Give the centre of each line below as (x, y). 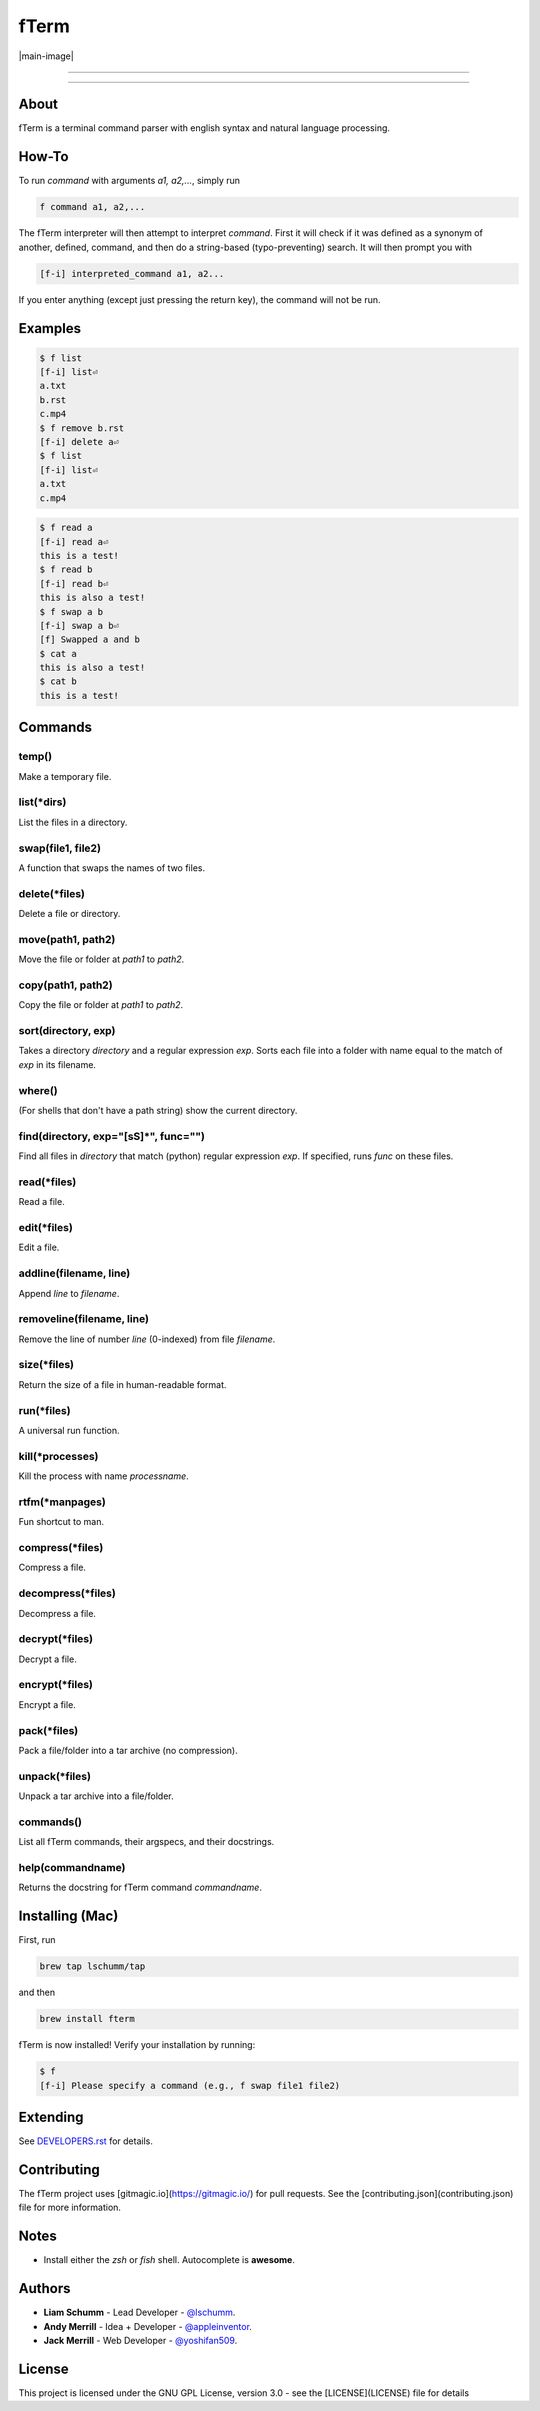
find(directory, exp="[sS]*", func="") (111, 1136)
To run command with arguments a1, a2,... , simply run (129, 181)
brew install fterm (87, 2019)
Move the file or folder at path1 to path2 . (101, 959)
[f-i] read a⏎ (74, 541)
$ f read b (66, 569)
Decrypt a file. (47, 1659)
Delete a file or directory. (69, 914)
